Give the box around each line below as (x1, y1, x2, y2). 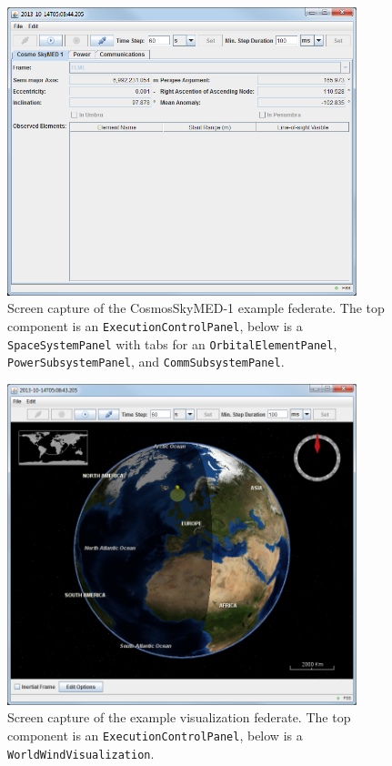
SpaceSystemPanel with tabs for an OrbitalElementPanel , (7, 334, 337, 353)
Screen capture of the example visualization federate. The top (7, 708, 351, 727)
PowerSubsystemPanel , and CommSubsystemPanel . (7, 352, 285, 371)
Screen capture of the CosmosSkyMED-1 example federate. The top (7, 298, 385, 317)
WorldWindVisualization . (7, 743, 155, 762)
